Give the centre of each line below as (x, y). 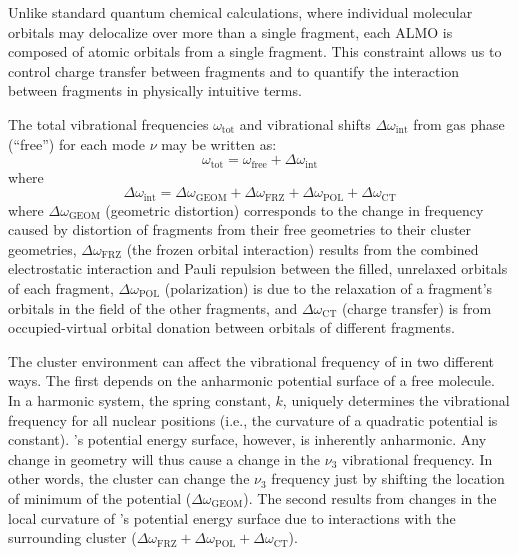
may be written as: (219, 143)
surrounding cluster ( (72, 537)
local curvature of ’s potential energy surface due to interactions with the (232, 517)
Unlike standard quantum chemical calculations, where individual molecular (240, 12)
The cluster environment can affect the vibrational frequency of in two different (251, 360)
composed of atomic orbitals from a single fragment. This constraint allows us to (255, 51)
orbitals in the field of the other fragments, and (153, 307)
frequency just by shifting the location (388, 478)
